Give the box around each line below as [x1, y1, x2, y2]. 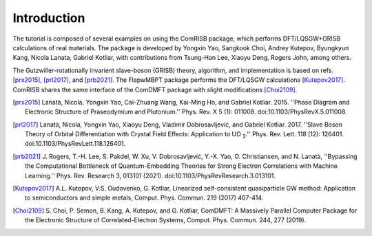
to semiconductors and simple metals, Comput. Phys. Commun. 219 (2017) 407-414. [25, 193, 264, 202]
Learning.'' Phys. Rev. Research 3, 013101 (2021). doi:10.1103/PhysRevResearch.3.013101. [25, 171, 276, 180]
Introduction [12, 10, 85, 25]
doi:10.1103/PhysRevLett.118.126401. [25, 140, 126, 148]
